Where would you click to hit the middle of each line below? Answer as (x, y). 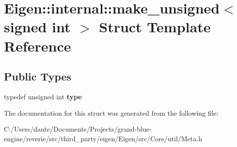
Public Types (38, 76)
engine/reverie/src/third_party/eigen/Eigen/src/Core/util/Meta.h (103, 138)
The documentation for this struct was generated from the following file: (111, 113)
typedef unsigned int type (43, 96)
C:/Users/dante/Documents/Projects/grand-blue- (78, 129)
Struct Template (155, 27)
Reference (38, 46)
